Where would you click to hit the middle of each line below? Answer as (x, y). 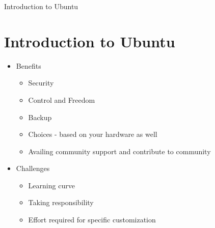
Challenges (33, 168)
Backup (40, 117)
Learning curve (51, 185)
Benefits (29, 65)
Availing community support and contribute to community (119, 151)
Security (41, 83)
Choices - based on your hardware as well (93, 134)
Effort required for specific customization (92, 220)
